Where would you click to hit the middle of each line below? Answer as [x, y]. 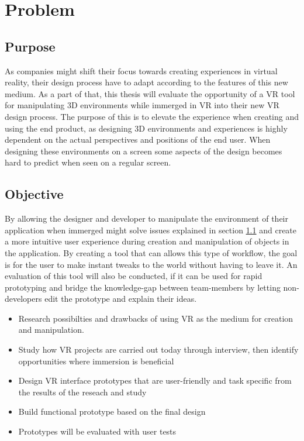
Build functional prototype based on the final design [112, 411]
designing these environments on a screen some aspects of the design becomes [144, 151]
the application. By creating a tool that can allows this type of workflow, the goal [151, 252]
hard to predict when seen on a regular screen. [88, 162]
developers [23, 299]
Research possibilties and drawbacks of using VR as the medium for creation [156, 318]
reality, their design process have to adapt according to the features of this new [146, 82]
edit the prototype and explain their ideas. [121, 299]
